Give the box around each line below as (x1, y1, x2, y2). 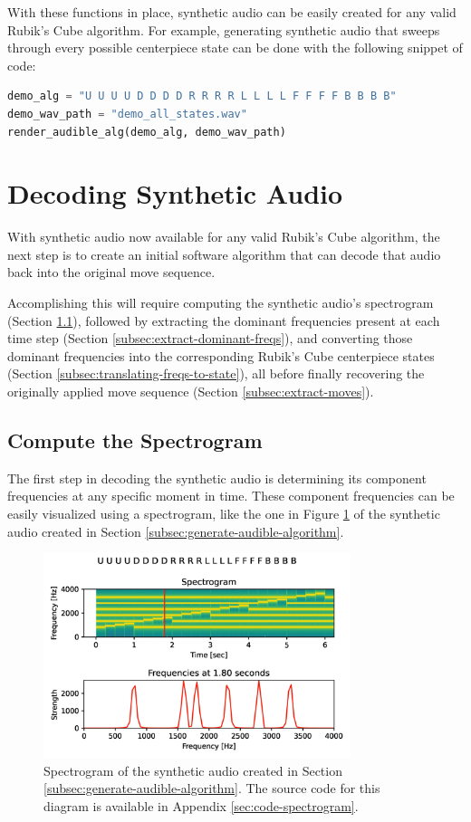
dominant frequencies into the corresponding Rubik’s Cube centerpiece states (7, 346, 435, 365)
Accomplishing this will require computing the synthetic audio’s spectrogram (7, 293, 434, 312)
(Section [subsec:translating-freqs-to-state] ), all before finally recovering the (7, 364, 425, 383)
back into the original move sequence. (7, 263, 216, 282)
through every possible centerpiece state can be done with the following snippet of (7, 38, 463, 57)
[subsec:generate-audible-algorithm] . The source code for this (43, 779, 380, 798)
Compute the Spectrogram (7, 426, 263, 454)
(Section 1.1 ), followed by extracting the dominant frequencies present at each (7, 311, 440, 330)
